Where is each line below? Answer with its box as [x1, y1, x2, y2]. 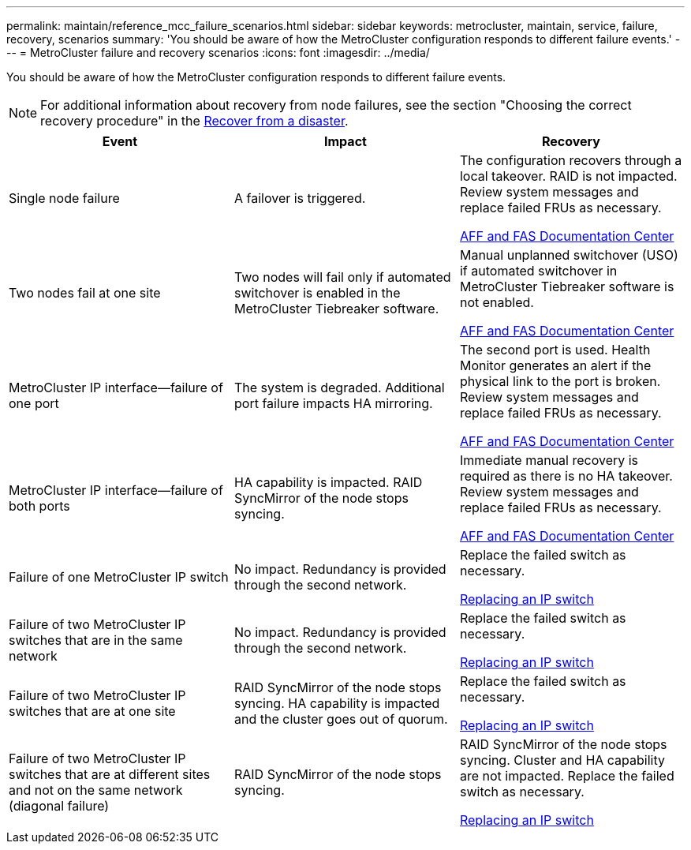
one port [9, 395, 59, 411]
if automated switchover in [459, 263, 618, 279]
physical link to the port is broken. [459, 373, 661, 389]
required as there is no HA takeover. [459, 468, 673, 484]
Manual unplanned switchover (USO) [459, 247, 678, 263]
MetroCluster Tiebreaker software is [459, 279, 674, 294]
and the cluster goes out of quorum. [233, 711, 448, 727]
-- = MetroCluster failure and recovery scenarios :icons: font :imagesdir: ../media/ [6, 46, 430, 59]
